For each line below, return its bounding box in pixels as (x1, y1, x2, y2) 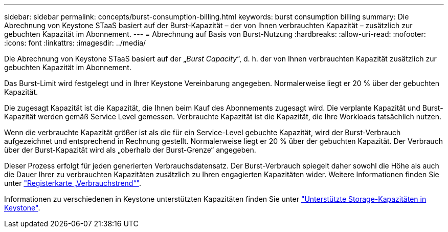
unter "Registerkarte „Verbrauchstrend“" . (4, 179, 141, 187)
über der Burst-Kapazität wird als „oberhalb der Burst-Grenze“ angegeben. (4, 145, 256, 154)
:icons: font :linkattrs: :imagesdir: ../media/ (4, 38, 146, 47)
